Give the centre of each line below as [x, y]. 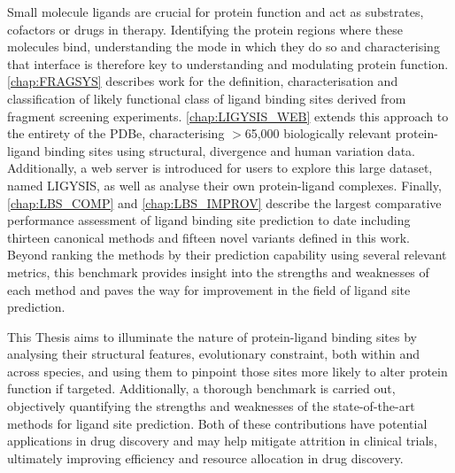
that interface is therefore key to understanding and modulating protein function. [228, 63]
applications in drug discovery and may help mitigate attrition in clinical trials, [222, 441]
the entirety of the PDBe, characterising [116, 133]
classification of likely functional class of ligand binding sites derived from [207, 98]
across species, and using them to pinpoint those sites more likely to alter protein [227, 371]
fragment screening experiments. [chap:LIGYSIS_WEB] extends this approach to [228, 116]
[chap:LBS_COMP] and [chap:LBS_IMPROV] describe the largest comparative [224, 202]
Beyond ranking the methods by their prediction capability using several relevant [227, 255]
